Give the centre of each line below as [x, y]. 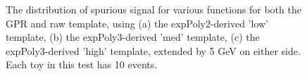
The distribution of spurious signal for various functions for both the [153, 9]
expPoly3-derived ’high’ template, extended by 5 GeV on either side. [153, 50]
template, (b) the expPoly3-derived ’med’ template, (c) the [133, 37]
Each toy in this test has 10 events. [82, 64]
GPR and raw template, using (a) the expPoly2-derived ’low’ [137, 23]
